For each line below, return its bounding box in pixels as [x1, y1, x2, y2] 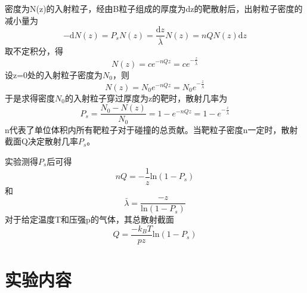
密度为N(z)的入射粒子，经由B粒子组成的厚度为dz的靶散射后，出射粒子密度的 [5, 2, 303, 14]
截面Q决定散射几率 [5, 135, 78, 147]
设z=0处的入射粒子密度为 [5, 68, 103, 81]
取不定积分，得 [5, 45, 63, 57]
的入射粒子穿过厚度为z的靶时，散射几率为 [64, 91, 228, 104]
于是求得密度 [5, 91, 55, 104]
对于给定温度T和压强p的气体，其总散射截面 [5, 213, 174, 226]
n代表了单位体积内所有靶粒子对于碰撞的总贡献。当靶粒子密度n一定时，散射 [5, 123, 298, 135]
